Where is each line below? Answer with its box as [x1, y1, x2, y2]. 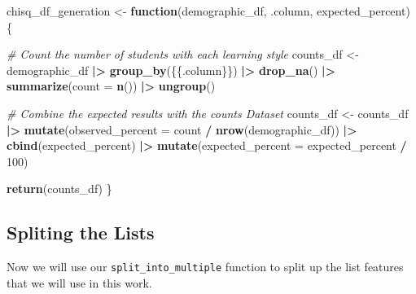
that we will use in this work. [7, 274, 152, 291]
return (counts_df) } [7, 180, 112, 197]
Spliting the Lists [7, 220, 155, 245]
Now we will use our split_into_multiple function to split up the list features [7, 258, 404, 275]
